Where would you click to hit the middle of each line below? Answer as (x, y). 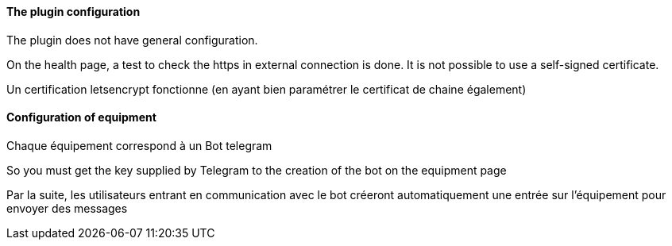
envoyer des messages (67, 208)
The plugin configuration (73, 12)
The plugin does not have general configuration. (132, 40)
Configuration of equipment (81, 117)
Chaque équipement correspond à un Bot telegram (139, 145)
